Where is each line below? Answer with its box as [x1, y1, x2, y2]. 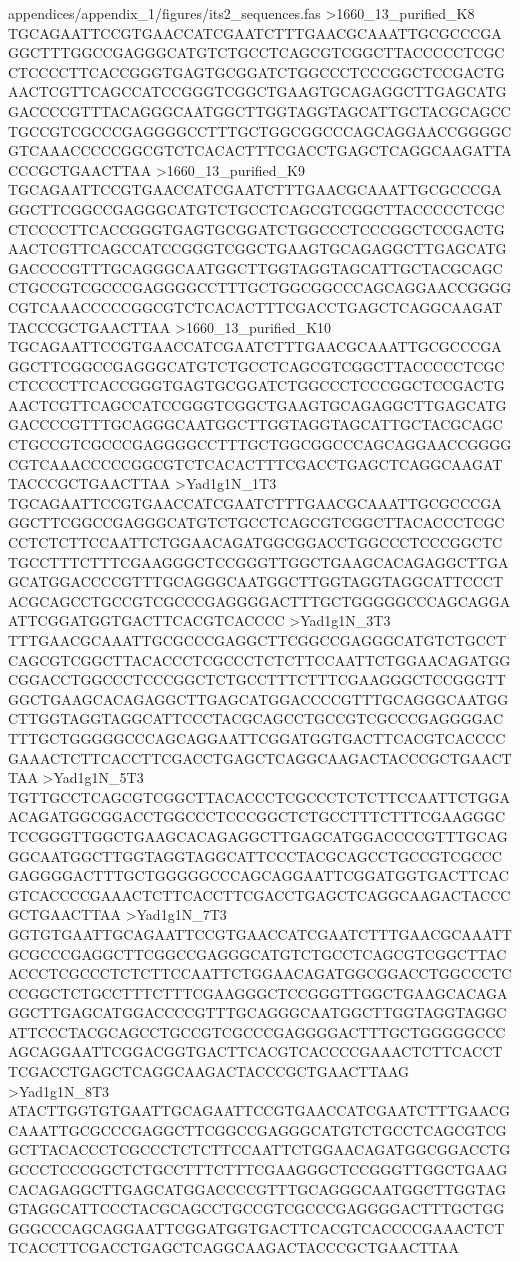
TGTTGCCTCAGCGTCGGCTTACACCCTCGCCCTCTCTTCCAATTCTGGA [8, 786, 511, 807]
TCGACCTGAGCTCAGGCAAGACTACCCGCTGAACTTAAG [8, 1061, 410, 1082]
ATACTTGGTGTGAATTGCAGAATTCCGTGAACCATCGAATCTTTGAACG [8, 1100, 510, 1121]
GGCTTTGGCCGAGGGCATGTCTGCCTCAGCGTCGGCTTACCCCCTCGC [8, 42, 505, 63]
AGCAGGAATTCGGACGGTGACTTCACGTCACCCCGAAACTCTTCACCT [8, 1041, 503, 1062]
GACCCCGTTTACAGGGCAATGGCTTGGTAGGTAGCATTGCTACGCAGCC [8, 100, 511, 121]
